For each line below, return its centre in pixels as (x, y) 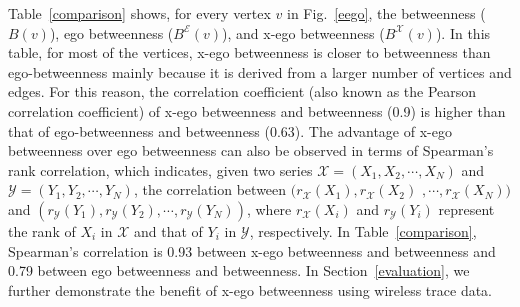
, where (269, 208)
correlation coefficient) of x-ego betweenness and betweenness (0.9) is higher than (257, 110)
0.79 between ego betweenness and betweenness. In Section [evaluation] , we (239, 270)
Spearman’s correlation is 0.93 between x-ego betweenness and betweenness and (252, 250)
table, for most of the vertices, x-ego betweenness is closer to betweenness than (249, 52)
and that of (168, 230)
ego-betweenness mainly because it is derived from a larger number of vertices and (260, 71)
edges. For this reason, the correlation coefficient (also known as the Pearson (242, 91)
